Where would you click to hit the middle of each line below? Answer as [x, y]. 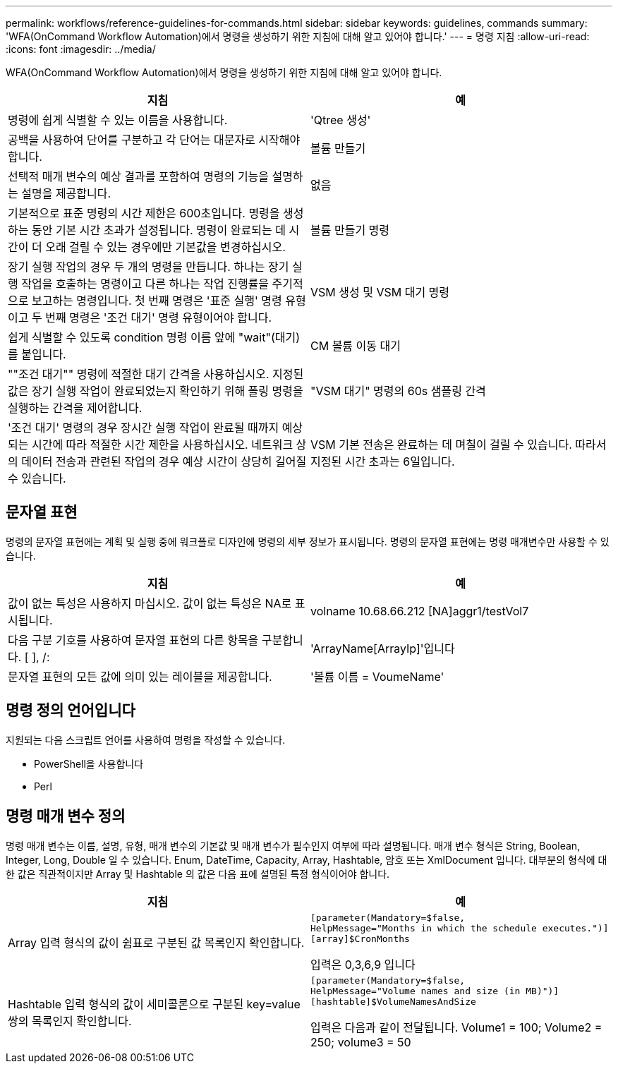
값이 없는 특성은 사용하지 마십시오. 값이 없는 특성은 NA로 [150, 603]
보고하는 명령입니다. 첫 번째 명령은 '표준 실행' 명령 [157, 301]
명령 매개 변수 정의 [66, 816]
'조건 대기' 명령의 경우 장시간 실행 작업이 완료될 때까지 [144, 428]
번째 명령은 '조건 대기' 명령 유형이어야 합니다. [159, 318]
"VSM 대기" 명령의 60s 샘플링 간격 [398, 391]
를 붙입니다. [37, 354]
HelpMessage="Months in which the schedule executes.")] [460, 928]
